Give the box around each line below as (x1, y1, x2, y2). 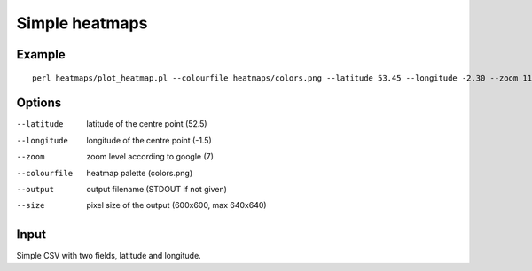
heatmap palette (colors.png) (86, 167, 193, 178)
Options (16, 96, 62, 111)
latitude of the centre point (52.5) (86, 119, 207, 129)
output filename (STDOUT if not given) (86, 184, 228, 195)
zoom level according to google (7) (86, 151, 215, 162)
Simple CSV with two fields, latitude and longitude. (16, 251, 201, 261)
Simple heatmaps (16, 13, 148, 33)
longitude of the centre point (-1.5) (86, 135, 212, 145)
